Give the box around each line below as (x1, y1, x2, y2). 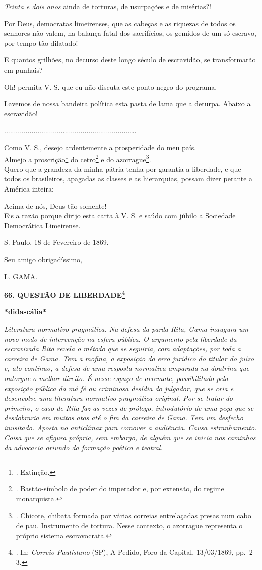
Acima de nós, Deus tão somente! (4, 200, 107, 211)
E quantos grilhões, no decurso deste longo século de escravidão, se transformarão (4, 54, 256, 65)
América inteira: (4, 183, 54, 194)
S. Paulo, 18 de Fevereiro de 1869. (4, 237, 109, 247)
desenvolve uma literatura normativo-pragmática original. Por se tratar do (4, 393, 233, 403)
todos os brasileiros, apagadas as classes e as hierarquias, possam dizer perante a (4, 173, 253, 184)
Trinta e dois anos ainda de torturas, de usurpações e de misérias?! (4, 1, 211, 11)
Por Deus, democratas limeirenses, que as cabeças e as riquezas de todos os (4, 18, 236, 28)
